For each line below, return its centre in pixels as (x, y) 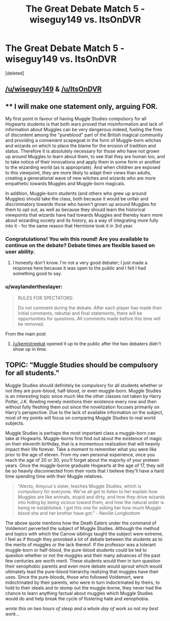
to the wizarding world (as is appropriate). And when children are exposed (83, 167)
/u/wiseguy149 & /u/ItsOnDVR (54, 89)
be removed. (31, 324)
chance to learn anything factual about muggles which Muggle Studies (79, 593)
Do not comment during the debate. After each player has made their (90, 308)
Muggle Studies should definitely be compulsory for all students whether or (84, 385)
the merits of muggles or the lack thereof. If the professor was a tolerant (81, 544)
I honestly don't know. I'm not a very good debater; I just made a (80, 263)
